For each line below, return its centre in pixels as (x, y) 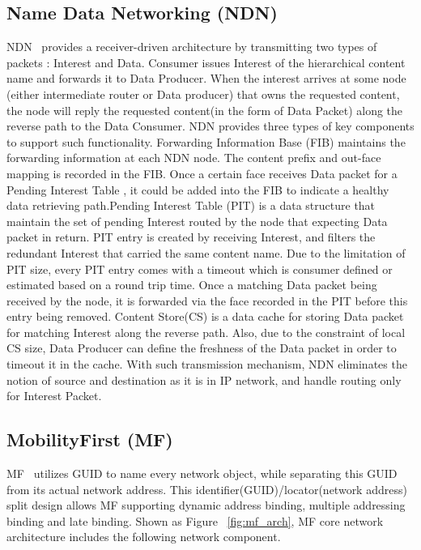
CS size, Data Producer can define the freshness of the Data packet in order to (202, 348)
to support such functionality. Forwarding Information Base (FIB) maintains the (206, 141)
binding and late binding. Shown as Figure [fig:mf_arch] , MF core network (195, 520)
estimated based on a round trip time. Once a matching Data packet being (192, 285)
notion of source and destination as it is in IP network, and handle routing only (204, 379)
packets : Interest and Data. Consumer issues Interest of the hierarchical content (206, 62)
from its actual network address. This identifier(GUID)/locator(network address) (207, 489)
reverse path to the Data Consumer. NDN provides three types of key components (210, 126)
